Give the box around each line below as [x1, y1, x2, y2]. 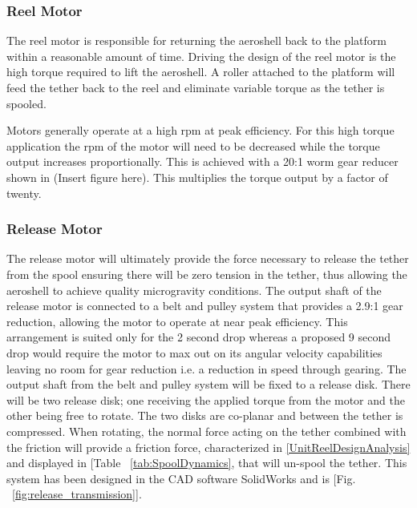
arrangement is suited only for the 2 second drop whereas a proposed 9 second [6, 329, 391, 345]
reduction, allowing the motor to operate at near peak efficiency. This [6, 312, 348, 329]
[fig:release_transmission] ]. [12, 486, 142, 502]
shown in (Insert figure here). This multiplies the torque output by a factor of [6, 168, 388, 185]
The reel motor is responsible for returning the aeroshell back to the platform [6, 32, 387, 49]
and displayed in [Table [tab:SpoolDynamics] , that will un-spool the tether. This [6, 454, 407, 471]
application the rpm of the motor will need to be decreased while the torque [6, 137, 380, 154]
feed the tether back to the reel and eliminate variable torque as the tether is [6, 79, 385, 95]
